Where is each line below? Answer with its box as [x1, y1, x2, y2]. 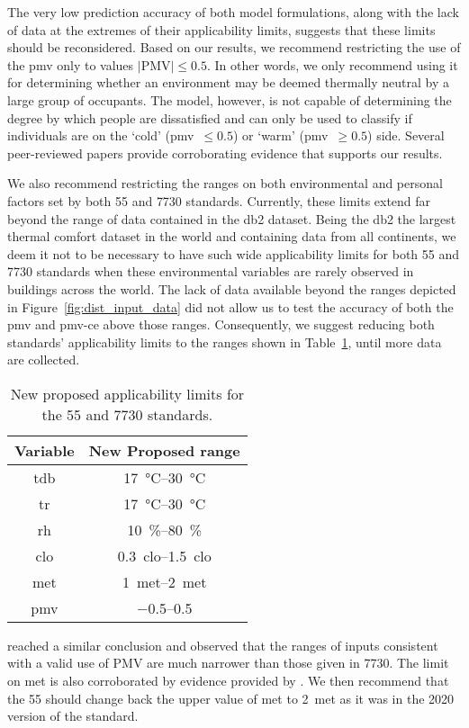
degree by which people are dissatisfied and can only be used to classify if [7, 108, 412, 127]
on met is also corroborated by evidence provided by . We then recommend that [7, 671, 449, 690]
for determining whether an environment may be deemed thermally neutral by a [7, 73, 450, 92]
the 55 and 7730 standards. [41, 403, 213, 425]
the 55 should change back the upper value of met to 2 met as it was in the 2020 [7, 688, 455, 707]
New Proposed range [88, 439, 240, 461]
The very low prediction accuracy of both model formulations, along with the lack [7, 3, 459, 21]
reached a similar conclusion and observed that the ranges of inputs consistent [7, 635, 438, 654]
